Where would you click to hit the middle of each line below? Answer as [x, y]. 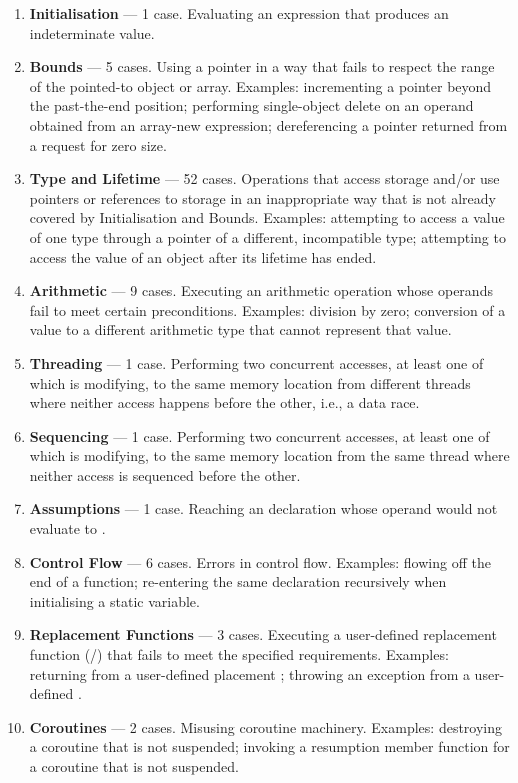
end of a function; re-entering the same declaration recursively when [238, 581]
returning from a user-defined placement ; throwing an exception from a [249, 673]
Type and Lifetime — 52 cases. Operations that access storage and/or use [264, 178]
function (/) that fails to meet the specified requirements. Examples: [239, 654]
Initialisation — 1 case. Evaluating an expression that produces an [239, 13]
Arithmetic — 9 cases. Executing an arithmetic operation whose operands [261, 290]
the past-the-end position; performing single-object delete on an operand [251, 105]
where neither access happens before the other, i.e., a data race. [224, 402]
